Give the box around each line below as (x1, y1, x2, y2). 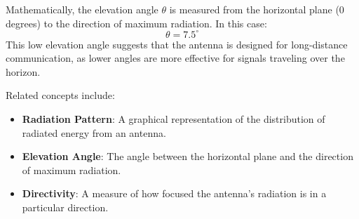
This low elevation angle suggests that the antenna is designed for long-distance (6, 36, 348, 51)
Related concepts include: (6, 88, 115, 102)
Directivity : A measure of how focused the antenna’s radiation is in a (22, 186, 327, 201)
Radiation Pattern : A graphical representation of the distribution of (22, 112, 325, 126)
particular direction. (22, 200, 109, 215)
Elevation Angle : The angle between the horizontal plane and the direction (22, 149, 353, 164)
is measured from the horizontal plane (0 (169, 2, 344, 16)
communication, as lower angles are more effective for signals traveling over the (6, 51, 345, 65)
